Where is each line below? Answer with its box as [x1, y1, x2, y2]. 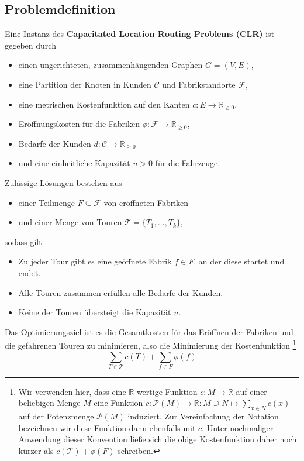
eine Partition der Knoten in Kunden [18, 78, 151, 90]
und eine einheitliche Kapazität [18, 157, 130, 169]
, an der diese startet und [194, 255, 285, 267]
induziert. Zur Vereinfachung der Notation [127, 410, 279, 422]
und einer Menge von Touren [18, 216, 122, 228]
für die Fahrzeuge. [155, 157, 220, 169]
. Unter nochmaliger [202, 421, 274, 434]
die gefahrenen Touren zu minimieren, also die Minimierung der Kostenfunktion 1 [5, 338, 296, 351]
